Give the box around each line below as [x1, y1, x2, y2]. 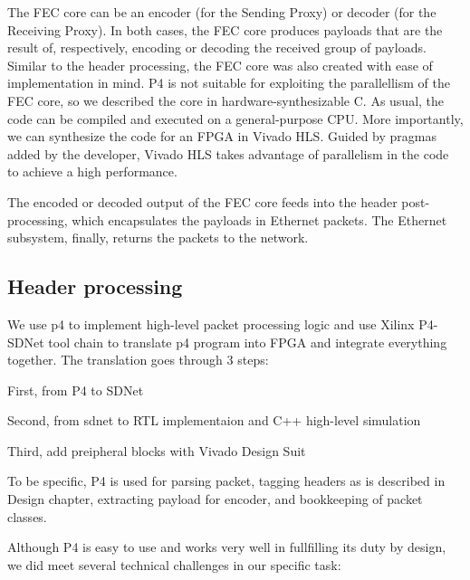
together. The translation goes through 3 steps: [7, 350, 269, 369]
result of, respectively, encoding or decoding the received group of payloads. [7, 38, 427, 57]
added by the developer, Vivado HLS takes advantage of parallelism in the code [7, 144, 449, 163]
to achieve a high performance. [7, 162, 177, 181]
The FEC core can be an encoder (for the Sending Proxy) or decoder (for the [7, 3, 436, 21]
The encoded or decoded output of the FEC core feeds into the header [7, 192, 398, 211]
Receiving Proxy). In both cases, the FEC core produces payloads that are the [7, 20, 443, 39]
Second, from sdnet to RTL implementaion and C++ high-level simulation [7, 411, 421, 430]
